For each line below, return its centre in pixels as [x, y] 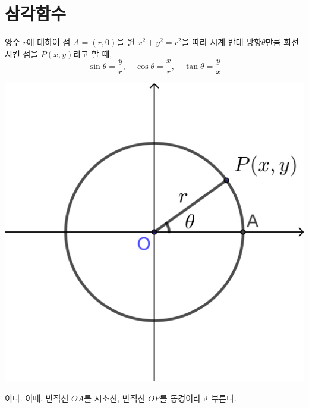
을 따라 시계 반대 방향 [222, 42]
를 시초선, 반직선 [115, 398]
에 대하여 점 [48, 42]
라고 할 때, [93, 53]
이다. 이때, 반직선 [37, 398]
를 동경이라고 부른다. [198, 398]
